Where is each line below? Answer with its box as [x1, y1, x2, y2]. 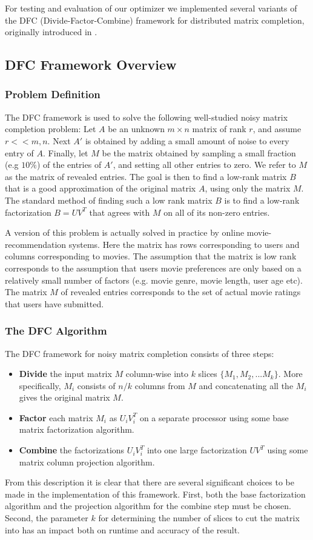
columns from [134, 379, 185, 392]
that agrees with [89, 205, 150, 218]
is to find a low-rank [224, 193, 300, 206]
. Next [47, 134, 71, 147]
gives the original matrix [19, 391, 110, 404]
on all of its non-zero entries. [163, 205, 270, 218]
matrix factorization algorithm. [19, 423, 134, 436]
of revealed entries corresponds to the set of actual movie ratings [61, 285, 301, 298]
